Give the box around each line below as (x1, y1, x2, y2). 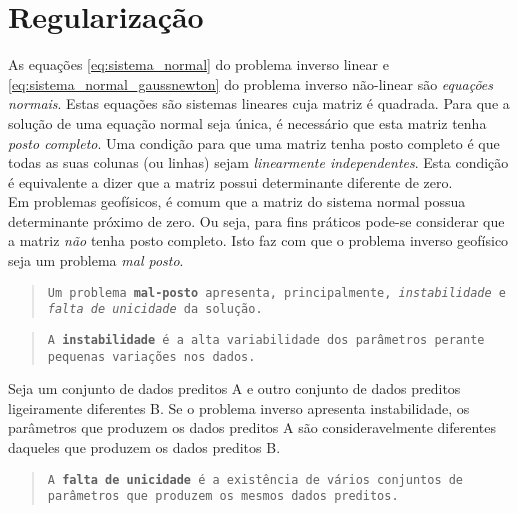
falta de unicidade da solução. (47, 302, 263, 317)
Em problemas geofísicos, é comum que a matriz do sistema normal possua (8, 191, 466, 212)
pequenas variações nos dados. (47, 349, 256, 364)
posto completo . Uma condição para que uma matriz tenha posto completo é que (8, 132, 500, 153)
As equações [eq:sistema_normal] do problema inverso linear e (8, 54, 389, 75)
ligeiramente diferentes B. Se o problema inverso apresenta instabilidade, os (8, 397, 470, 418)
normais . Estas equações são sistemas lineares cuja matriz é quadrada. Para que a (8, 93, 510, 114)
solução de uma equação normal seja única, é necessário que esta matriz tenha (8, 112, 487, 133)
